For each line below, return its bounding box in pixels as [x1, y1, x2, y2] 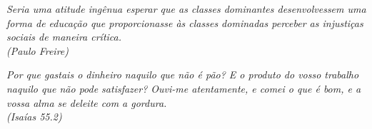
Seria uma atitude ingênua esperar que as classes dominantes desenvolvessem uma [6, 1, 366, 16]
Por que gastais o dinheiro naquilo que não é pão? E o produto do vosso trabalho [6, 67, 359, 82]
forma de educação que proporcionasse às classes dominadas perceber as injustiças [6, 15, 363, 30]
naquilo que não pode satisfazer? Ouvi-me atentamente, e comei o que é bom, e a [6, 81, 361, 96]
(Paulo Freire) [6, 43, 69, 58]
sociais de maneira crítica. [6, 29, 122, 44]
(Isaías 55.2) [6, 109, 62, 124]
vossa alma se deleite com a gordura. [6, 95, 167, 110]
